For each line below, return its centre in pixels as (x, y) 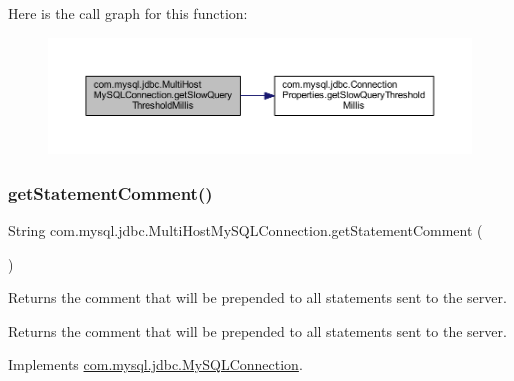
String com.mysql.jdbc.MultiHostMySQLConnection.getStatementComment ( (245, 229)
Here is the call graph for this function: (128, 13)
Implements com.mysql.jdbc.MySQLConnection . (155, 364)
